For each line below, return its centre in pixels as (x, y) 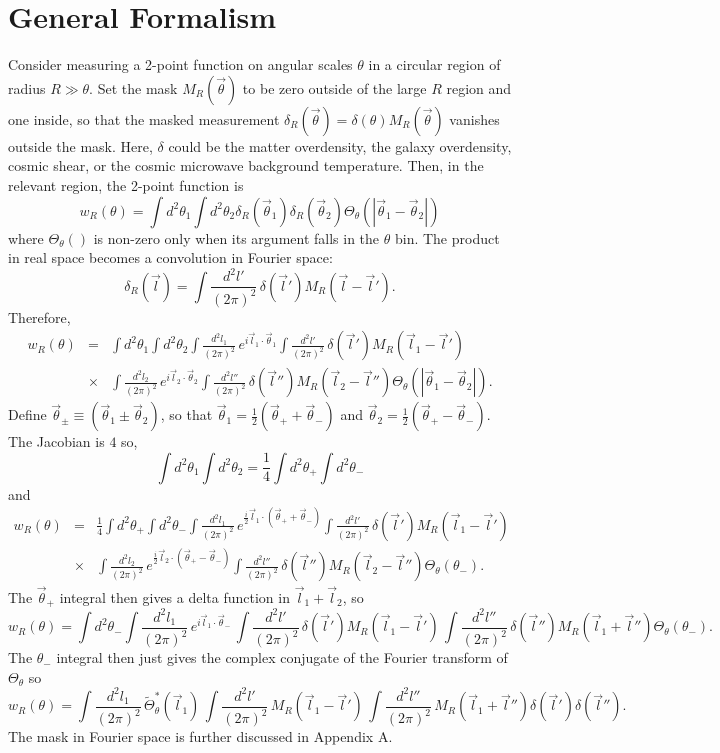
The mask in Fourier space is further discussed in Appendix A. (200, 736)
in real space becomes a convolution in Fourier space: (170, 257)
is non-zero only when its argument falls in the (236, 237)
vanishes (474, 118)
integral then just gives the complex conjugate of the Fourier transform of (282, 657)
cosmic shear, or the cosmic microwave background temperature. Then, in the (246, 165)
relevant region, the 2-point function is (126, 184)
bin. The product (447, 237)
